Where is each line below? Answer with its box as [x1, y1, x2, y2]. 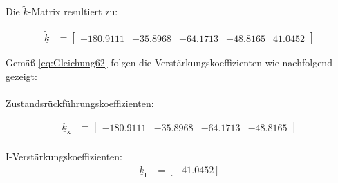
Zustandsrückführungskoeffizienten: [6, 95, 154, 110]
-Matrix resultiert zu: [28, 4, 118, 19]
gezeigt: [6, 68, 37, 83]
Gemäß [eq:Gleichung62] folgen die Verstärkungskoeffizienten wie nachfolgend [6, 55, 332, 70]
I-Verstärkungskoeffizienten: [6, 149, 123, 164]
